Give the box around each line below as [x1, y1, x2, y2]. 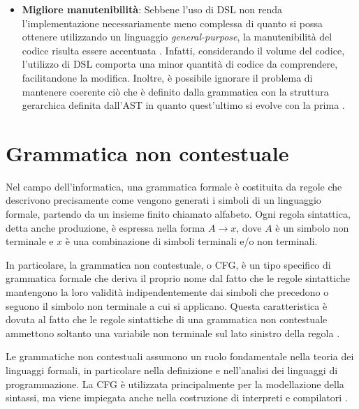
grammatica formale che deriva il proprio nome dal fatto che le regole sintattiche [6, 271, 350, 285]
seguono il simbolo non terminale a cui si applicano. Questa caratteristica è [6, 298, 328, 313]
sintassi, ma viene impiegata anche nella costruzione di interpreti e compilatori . [6, 390, 348, 405]
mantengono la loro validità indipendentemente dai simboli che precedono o [6, 285, 329, 299]
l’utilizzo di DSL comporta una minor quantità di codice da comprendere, [22, 57, 338, 71]
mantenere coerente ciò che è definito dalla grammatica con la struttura [22, 84, 329, 98]
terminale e [6, 234, 54, 248]
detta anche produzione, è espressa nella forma [6, 220, 205, 235]
